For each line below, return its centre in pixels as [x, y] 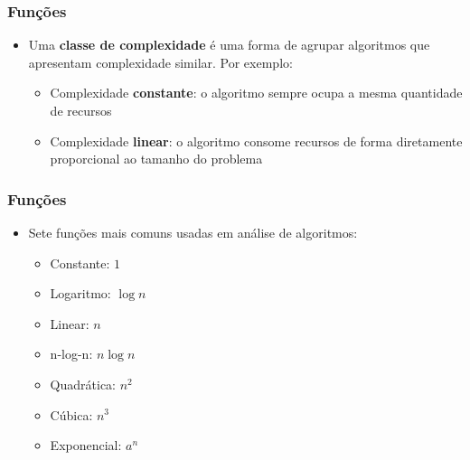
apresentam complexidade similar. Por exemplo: [160, 62]
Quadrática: [83, 384]
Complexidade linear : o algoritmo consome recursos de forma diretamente [256, 141]
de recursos [81, 110]
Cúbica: [71, 414]
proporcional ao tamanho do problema [156, 159]
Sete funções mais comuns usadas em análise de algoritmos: [193, 232]
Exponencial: [86, 445]
